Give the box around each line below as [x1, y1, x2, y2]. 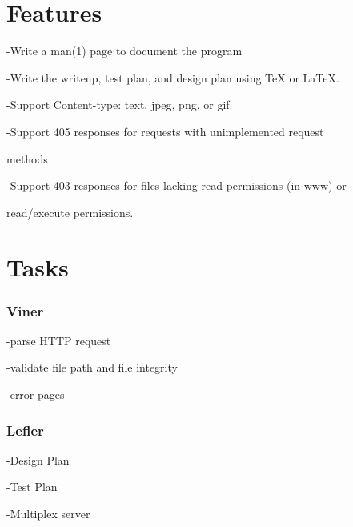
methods [6, 150, 48, 167]
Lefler [6, 420, 44, 440]
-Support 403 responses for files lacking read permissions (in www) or [6, 177, 347, 194]
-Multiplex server [6, 505, 90, 522]
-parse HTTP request [6, 332, 111, 348]
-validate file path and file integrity [6, 359, 178, 376]
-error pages [6, 386, 65, 403]
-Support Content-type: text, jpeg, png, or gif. [6, 96, 233, 113]
